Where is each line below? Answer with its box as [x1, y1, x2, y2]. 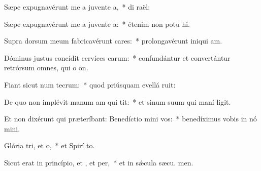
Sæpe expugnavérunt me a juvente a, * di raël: [4, 2, 150, 12]
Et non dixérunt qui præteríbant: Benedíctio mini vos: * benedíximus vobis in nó [4, 113, 257, 124]
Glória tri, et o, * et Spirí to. [4, 140, 95, 151]
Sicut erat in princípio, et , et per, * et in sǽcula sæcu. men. [4, 157, 193, 167]
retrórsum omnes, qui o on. [4, 62, 88, 73]
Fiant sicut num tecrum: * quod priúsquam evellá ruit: [4, 79, 176, 90]
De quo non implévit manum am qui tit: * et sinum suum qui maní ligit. [4, 96, 231, 107]
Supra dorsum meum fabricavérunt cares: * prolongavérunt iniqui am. [4, 35, 222, 46]
